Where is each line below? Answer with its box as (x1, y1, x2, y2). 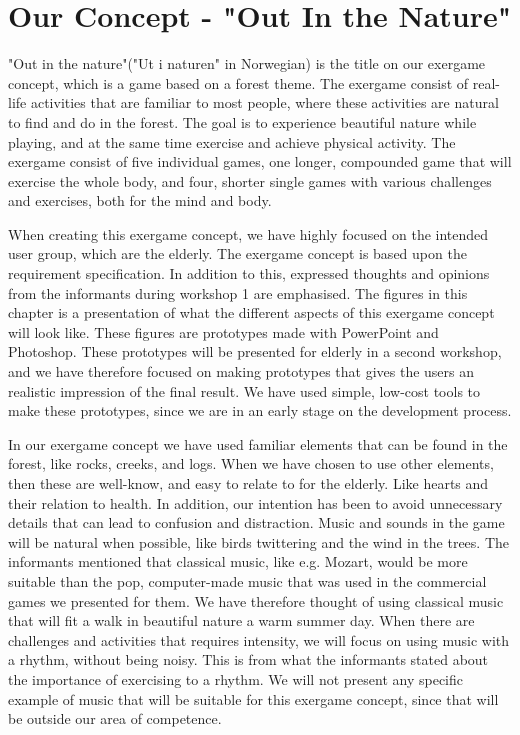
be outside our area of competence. (8, 708, 222, 729)
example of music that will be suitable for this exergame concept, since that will (8, 688, 499, 709)
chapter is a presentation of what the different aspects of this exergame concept (8, 302, 495, 323)
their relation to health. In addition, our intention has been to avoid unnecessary (8, 492, 503, 513)
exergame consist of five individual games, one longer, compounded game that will (8, 151, 512, 172)
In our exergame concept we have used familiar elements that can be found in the (8, 433, 508, 454)
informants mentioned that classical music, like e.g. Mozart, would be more (8, 551, 468, 572)
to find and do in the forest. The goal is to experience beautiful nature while (8, 111, 477, 132)
